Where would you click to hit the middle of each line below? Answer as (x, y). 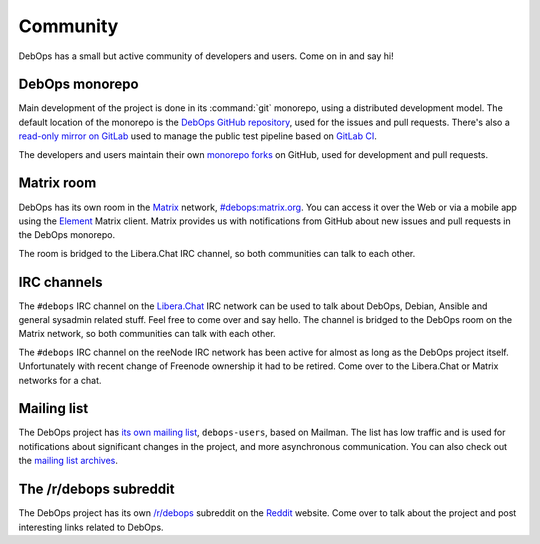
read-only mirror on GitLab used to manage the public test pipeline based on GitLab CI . (197, 136)
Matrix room (57, 183)
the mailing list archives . (68, 461)
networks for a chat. (60, 380)
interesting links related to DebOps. (91, 527)
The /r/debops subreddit (96, 489)
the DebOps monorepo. (66, 235)
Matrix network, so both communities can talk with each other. (147, 334)
